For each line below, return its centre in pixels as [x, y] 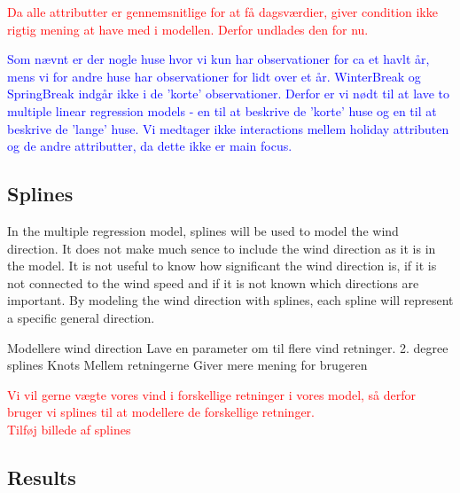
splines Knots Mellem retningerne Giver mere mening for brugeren [187, 365]
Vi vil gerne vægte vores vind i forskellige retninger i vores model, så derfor [212, 394]
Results [42, 477]
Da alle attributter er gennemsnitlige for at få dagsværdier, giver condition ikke [222, 12]
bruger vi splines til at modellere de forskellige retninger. [161, 412]
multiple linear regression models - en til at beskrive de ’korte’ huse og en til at [222, 110]
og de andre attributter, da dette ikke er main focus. [150, 146]
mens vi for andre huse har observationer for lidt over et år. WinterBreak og [214, 76]
